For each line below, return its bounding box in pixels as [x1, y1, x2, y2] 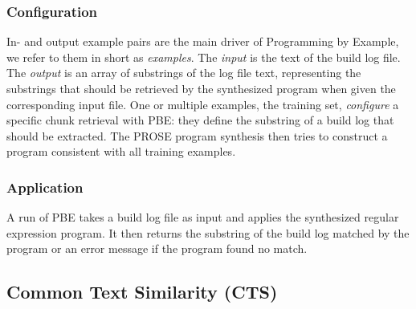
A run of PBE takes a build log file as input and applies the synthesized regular [6, 209, 399, 226]
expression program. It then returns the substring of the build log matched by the [6, 224, 410, 241]
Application [6, 177, 84, 197]
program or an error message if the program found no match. [6, 240, 308, 257]
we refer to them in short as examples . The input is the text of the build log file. [6, 48, 401, 65]
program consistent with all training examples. [6, 143, 236, 160]
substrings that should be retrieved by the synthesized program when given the [6, 80, 396, 96]
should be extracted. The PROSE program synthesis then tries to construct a [6, 127, 388, 144]
